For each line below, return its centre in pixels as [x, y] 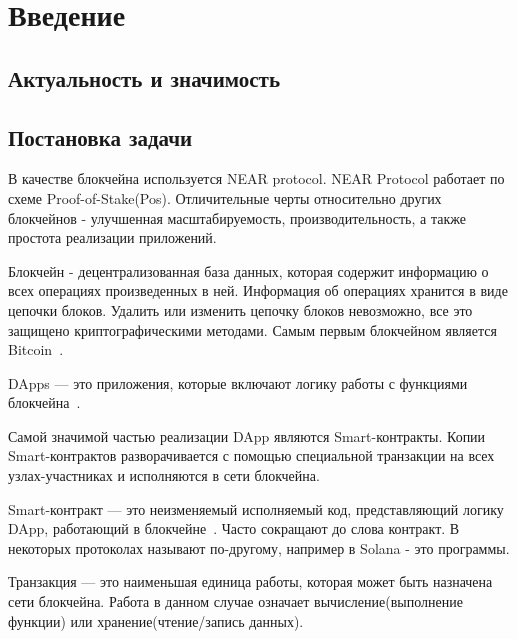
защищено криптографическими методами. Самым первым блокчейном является [252, 329]
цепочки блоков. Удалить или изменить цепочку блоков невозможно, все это [240, 309]
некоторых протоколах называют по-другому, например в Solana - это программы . [259, 547]
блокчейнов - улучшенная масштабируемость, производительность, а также [237, 217]
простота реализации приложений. [112, 237]
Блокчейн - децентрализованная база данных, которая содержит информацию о [248, 270]
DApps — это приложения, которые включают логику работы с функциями [238, 382]
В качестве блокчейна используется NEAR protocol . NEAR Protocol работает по [256, 178]
